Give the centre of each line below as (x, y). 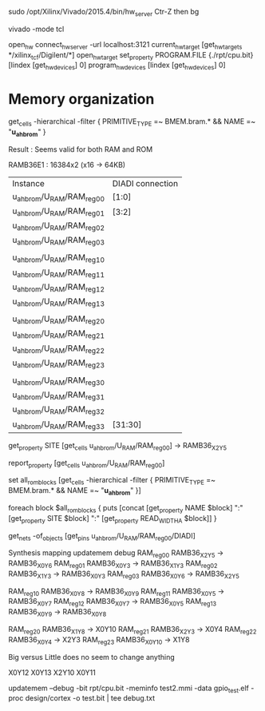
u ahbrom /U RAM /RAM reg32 (59, 410)
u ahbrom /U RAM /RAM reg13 (59, 302)
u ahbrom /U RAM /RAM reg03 (59, 241)
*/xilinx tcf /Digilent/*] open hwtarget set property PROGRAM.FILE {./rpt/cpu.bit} (131, 56)
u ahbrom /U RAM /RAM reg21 (59, 334)
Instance (29, 183)
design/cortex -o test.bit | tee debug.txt (90, 698)
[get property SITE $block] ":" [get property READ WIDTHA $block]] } (113, 519)
